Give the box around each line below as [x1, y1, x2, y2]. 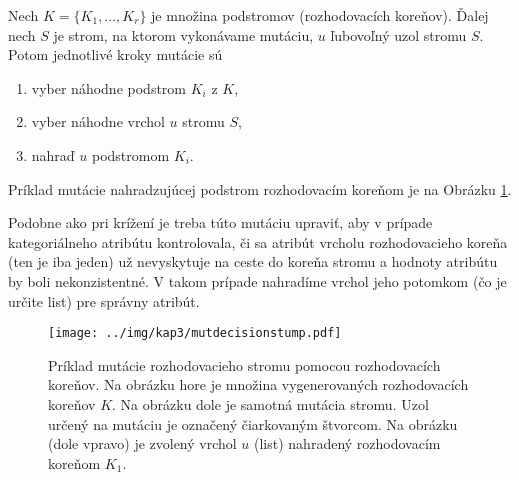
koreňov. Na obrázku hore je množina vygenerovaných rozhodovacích [48, 374, 469, 395]
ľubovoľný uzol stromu [330, 24, 467, 45]
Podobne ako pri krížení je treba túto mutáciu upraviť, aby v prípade [8, 212, 433, 233]
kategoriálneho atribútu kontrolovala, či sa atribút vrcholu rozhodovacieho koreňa [8, 231, 508, 252]
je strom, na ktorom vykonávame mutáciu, [53, 24, 314, 45]
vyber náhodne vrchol [31, 111, 165, 132]
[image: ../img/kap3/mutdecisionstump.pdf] [48, 326, 342, 341]
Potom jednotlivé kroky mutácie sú [8, 44, 223, 65]
